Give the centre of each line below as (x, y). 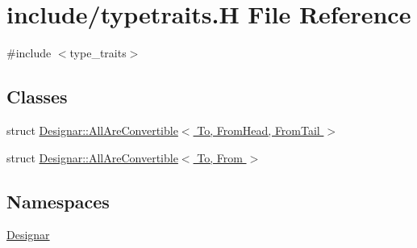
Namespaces (58, 201)
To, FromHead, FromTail (259, 130)
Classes (37, 97)
